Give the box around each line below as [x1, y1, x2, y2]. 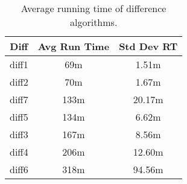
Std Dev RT [119, 39, 178, 53]
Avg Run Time [37, 39, 110, 53]
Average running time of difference [21, 1, 166, 15]
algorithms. [69, 15, 118, 29]
